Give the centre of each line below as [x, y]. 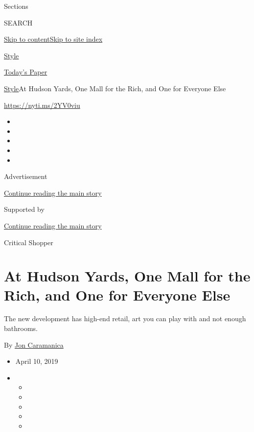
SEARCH [18, 22]
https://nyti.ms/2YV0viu [42, 105]
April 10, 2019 [37, 361]
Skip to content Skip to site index [53, 39]
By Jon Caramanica [34, 344]
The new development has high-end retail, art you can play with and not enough [125, 318]
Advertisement [26, 176]
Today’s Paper [26, 72]
